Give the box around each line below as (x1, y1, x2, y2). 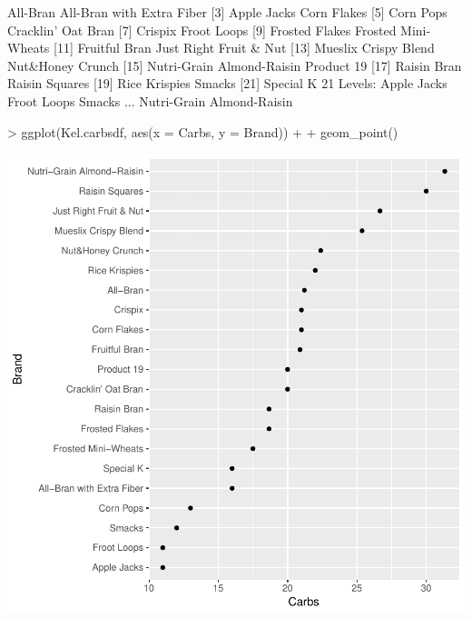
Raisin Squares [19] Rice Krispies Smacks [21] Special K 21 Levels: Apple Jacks (7, 74, 447, 93)
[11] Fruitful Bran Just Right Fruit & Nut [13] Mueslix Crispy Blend (54, 38, 435, 57)
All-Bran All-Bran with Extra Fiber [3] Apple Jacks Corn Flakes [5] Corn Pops (7, 3, 447, 21)
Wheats (7, 38, 50, 57)
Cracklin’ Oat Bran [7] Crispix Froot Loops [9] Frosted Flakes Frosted (7, 20, 397, 39)
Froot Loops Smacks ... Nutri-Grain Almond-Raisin (7, 91, 293, 110)
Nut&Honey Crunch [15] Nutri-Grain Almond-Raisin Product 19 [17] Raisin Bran (7, 55, 462, 75)
